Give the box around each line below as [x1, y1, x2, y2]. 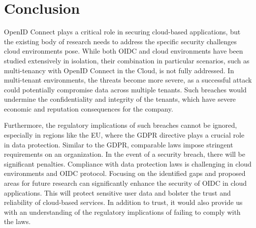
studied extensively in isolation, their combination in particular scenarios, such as [4, 55, 250, 65]
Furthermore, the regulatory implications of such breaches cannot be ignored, [4, 120, 237, 130]
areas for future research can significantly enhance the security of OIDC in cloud [4, 178, 247, 188]
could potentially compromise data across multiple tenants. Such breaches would [4, 84, 247, 94]
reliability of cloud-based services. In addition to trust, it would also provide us [4, 197, 243, 207]
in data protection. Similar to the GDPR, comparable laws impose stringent [4, 139, 233, 149]
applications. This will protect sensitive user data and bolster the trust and [4, 187, 231, 198]
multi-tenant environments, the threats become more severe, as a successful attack [4, 75, 252, 85]
